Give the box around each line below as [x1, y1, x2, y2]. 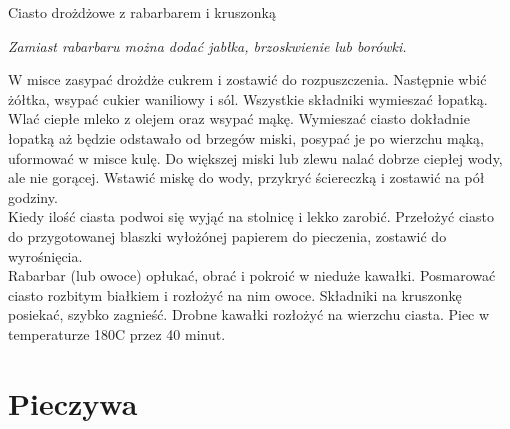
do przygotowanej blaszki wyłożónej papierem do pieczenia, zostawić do [8, 225, 447, 246]
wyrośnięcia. [8, 245, 83, 266]
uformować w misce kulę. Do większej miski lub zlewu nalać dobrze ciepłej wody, [8, 147, 503, 168]
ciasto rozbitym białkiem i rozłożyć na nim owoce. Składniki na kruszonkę [8, 284, 462, 305]
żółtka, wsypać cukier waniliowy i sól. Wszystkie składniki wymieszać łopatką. [8, 88, 488, 109]
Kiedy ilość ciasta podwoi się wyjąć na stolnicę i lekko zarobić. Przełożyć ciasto [8, 206, 494, 227]
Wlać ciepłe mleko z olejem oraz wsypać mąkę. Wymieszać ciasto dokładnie [8, 108, 470, 129]
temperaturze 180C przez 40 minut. [8, 323, 226, 344]
